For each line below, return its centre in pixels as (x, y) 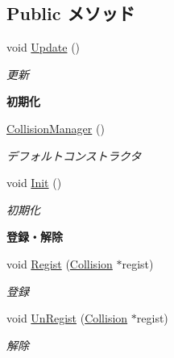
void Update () (43, 47)
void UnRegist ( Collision (67, 318)
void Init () (34, 183)
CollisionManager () (56, 128)
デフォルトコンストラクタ (74, 155)
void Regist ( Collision (60, 263)
